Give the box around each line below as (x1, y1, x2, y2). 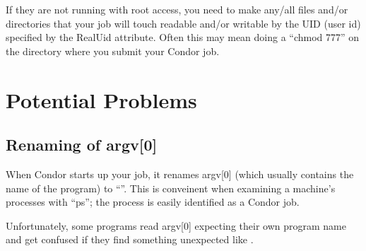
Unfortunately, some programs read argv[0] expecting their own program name (6, 218, 346, 233)
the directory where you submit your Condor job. (6, 43, 220, 58)
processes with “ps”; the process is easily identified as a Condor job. (6, 194, 300, 209)
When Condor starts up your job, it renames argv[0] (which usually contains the (6, 166, 354, 181)
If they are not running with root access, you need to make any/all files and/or (6, 2, 348, 16)
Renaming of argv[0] (6, 134, 158, 156)
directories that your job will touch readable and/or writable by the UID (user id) (6, 16, 361, 30)
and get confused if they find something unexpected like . (6, 232, 254, 247)
